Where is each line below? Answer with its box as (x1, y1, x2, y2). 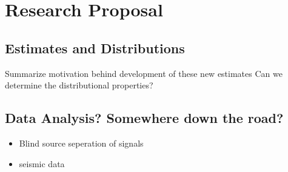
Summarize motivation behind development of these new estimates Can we (5, 67, 283, 79)
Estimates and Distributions (5, 38, 185, 57)
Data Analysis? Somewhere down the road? (5, 108, 284, 127)
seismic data (19, 157, 65, 170)
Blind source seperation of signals (19, 136, 144, 149)
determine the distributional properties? (5, 79, 153, 91)
